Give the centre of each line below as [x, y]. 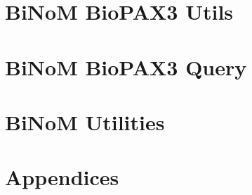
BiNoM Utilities [85, 121]
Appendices [62, 177]
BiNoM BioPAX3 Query [126, 67]
